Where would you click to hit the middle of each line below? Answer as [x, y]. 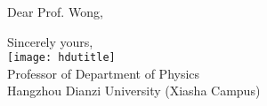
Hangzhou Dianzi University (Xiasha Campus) [134, 91]
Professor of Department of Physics [104, 73]
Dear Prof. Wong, [55, 11]
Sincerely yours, [50, 41]
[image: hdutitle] [61, 58]
